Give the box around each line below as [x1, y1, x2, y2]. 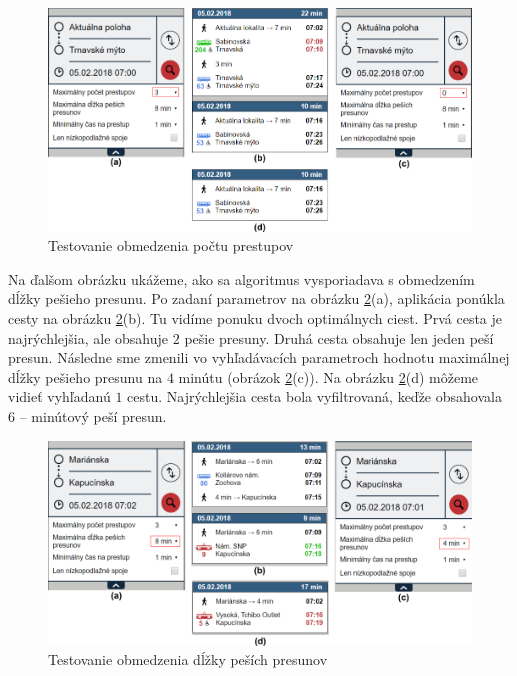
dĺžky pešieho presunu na [8, 366, 163, 387]
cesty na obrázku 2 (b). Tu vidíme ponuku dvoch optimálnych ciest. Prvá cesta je [8, 308, 503, 329]
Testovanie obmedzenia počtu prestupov [48, 235, 294, 256]
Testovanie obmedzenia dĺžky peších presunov [48, 649, 328, 670]
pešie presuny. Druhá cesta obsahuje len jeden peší [184, 327, 494, 348]
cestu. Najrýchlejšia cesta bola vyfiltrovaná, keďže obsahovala [127, 386, 502, 407]
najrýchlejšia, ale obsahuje [8, 327, 169, 348]
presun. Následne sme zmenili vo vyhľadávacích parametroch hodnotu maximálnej [8, 347, 510, 368]
